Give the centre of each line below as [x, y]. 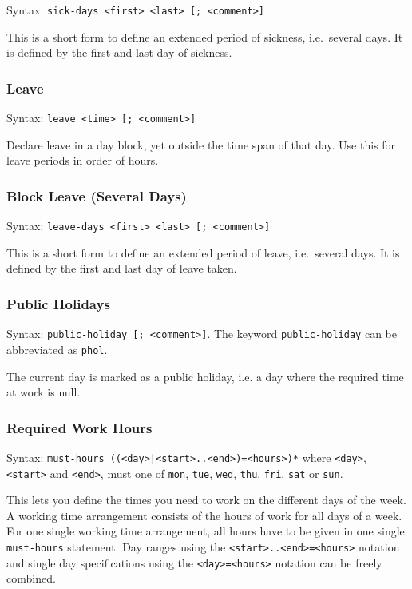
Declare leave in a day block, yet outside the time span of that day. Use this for [201, 144]
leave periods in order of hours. [83, 160]
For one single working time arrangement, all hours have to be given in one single [206, 531]
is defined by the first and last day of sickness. [119, 52]
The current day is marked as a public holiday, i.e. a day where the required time [205, 376]
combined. [31, 578]
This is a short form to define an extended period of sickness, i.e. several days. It [205, 36]
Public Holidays [58, 303]
